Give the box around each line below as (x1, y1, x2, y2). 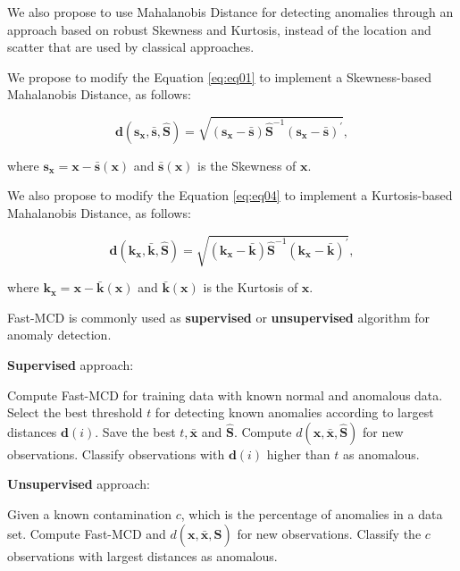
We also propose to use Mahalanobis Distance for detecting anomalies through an (7, 3, 454, 21)
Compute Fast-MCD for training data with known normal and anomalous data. (7, 385, 443, 404)
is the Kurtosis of (203, 278, 298, 297)
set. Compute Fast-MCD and (7, 524, 166, 542)
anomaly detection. (7, 325, 112, 344)
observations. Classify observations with (7, 444, 225, 463)
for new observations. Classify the (237, 524, 422, 542)
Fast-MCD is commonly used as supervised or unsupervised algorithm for (7, 307, 431, 326)
